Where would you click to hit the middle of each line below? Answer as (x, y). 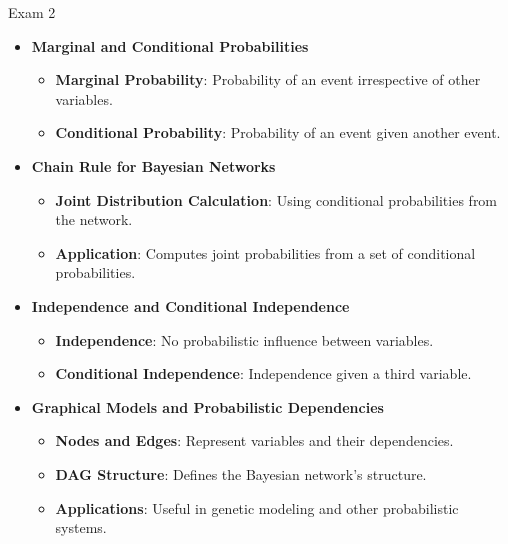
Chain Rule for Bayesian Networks (153, 165)
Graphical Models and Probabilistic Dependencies (207, 406)
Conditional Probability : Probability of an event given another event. (278, 132)
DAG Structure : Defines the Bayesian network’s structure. (241, 473)
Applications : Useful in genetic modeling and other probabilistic (257, 507)
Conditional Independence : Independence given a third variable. (263, 373)
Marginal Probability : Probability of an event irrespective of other (268, 79)
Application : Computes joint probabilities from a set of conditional (265, 252)
